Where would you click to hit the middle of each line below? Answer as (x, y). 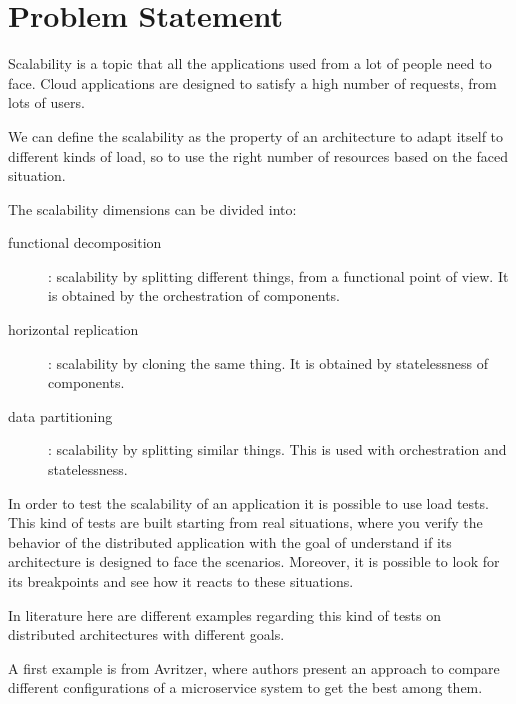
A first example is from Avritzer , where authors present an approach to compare (254, 667)
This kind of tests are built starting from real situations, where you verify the (245, 522)
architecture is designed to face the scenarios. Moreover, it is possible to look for (254, 561)
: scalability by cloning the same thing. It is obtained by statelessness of (268, 362)
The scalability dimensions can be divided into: (152, 208)
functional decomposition (85, 242)
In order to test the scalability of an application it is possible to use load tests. (248, 502)
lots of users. (46, 102)
